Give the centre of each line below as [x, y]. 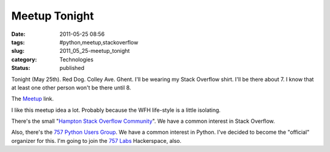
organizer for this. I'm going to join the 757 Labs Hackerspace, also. [96, 140]
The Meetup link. [33, 99]
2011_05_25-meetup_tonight [95, 51]
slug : [18, 51]
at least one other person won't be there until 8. [71, 88]
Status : [21, 68]
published [72, 68]
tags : [18, 42]
